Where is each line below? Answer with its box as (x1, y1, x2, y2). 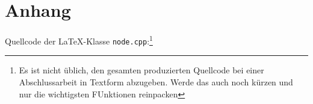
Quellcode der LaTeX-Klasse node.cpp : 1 (5, 33, 153, 47)
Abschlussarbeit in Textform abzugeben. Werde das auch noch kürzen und (19, 76, 293, 88)
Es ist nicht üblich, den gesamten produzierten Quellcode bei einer (19, 64, 264, 76)
